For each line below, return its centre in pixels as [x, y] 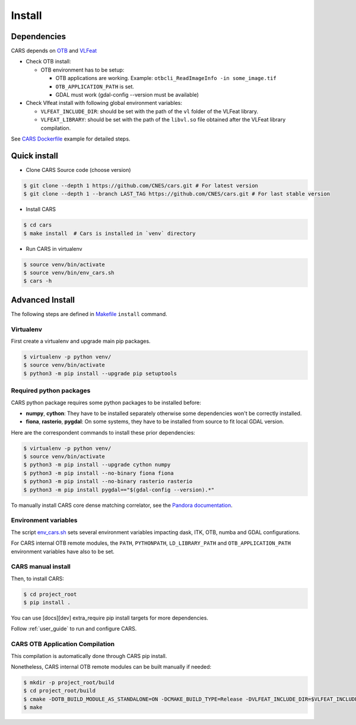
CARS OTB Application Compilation [63, 644]
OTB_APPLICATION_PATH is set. [95, 87]
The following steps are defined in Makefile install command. [89, 314]
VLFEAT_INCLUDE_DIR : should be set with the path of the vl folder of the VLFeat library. [150, 111]
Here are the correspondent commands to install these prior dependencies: [103, 432]
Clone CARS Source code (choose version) [78, 170]
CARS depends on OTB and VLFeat [54, 51]
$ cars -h [38, 281]
